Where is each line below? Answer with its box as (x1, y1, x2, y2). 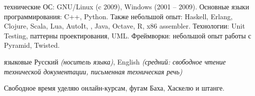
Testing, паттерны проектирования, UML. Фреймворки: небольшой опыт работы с (4, 30, 252, 40)
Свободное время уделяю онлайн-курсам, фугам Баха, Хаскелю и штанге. (4, 83, 224, 93)
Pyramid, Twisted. (4, 40, 60, 50)
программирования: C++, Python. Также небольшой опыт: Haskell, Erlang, (4, 11, 233, 21)
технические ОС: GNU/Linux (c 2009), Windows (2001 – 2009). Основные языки (4, 1, 249, 11)
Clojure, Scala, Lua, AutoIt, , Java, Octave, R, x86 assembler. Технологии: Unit (4, 21, 245, 31)
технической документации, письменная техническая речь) (4, 66, 183, 76)
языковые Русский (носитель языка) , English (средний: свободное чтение (4, 56, 226, 66)
